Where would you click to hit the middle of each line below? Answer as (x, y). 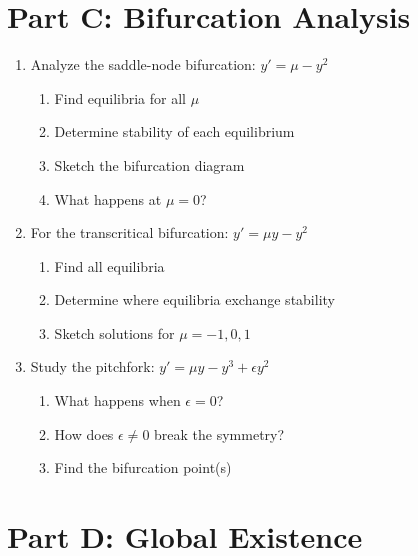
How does (84, 433)
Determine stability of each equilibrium (174, 131)
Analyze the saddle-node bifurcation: (143, 64)
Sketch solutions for (114, 332)
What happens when (117, 400)
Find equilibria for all (120, 97)
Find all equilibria (109, 265)
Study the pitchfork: (92, 366)
